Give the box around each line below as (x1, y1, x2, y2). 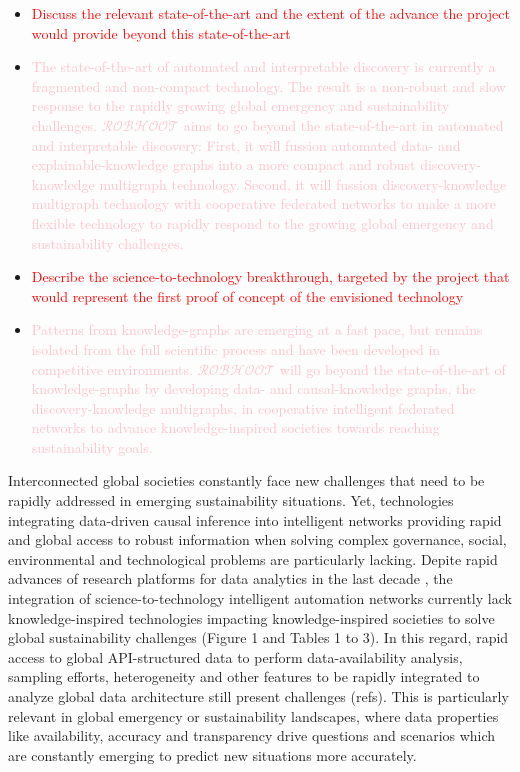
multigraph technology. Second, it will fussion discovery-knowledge (99, 173, 507, 194)
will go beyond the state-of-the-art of (279, 358, 506, 379)
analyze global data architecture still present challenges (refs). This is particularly (8, 686, 509, 706)
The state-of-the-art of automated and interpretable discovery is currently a (31, 56, 496, 77)
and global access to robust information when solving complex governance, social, (8, 529, 507, 550)
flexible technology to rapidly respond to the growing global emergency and (31, 212, 494, 233)
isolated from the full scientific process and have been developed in (31, 338, 441, 359)
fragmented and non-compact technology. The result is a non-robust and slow (31, 75, 506, 96)
